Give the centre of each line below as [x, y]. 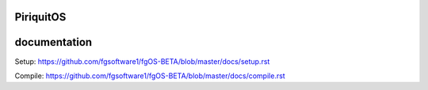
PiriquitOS [40, 17]
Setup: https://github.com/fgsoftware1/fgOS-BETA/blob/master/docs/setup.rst [142, 61]
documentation [53, 42]
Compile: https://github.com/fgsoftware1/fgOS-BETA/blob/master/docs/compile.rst [150, 76]
